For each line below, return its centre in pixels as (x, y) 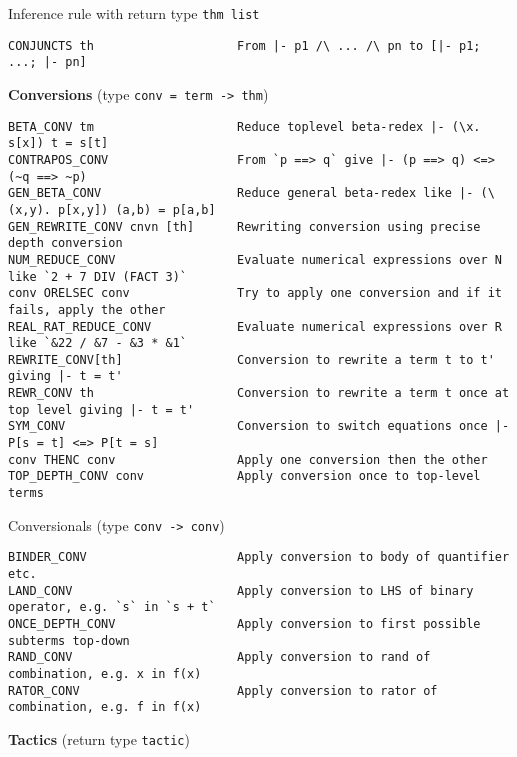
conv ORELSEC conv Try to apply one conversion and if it (255, 293)
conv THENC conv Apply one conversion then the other (248, 459)
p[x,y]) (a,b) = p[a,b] (137, 209)
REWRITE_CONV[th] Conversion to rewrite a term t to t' (251, 359)
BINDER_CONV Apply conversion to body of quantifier (259, 557)
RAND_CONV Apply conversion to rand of (219, 657)
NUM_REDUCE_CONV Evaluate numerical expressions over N (255, 259)
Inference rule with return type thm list (134, 13)
